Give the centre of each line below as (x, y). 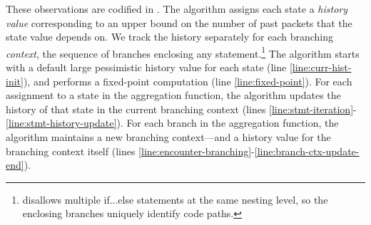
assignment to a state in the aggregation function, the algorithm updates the (173, 95)
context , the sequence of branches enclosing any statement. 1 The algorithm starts (183, 52)
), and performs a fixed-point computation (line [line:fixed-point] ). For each (188, 81)
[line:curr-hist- (320, 67)
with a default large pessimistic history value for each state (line (146, 67)
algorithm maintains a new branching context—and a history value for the (168, 137)
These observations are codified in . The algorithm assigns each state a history (177, 9)
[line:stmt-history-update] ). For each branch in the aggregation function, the (172, 123)
